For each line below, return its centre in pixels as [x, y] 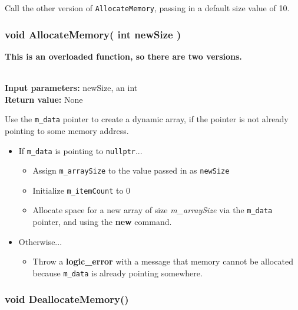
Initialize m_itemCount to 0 [82, 190]
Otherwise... [40, 241]
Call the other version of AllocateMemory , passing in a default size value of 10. [147, 8]
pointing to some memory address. [67, 130]
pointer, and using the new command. [102, 222]
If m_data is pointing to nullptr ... [80, 150]
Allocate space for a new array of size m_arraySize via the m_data [153, 210]
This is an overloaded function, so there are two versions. [123, 56]
